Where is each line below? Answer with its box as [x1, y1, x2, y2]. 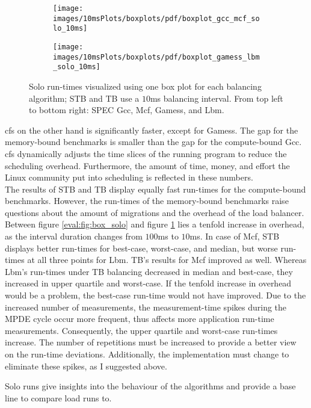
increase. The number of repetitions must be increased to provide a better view [5, 336, 297, 348]
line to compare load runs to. [5, 391, 112, 404]
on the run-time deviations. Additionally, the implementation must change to [5, 348, 289, 360]
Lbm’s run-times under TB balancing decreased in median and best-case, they [5, 265, 293, 277]
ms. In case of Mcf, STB [189, 230, 280, 243]
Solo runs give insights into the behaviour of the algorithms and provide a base [5, 380, 296, 392]
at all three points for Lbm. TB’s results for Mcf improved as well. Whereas [27, 253, 307, 266]
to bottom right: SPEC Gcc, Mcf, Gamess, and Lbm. [29, 104, 224, 116]
